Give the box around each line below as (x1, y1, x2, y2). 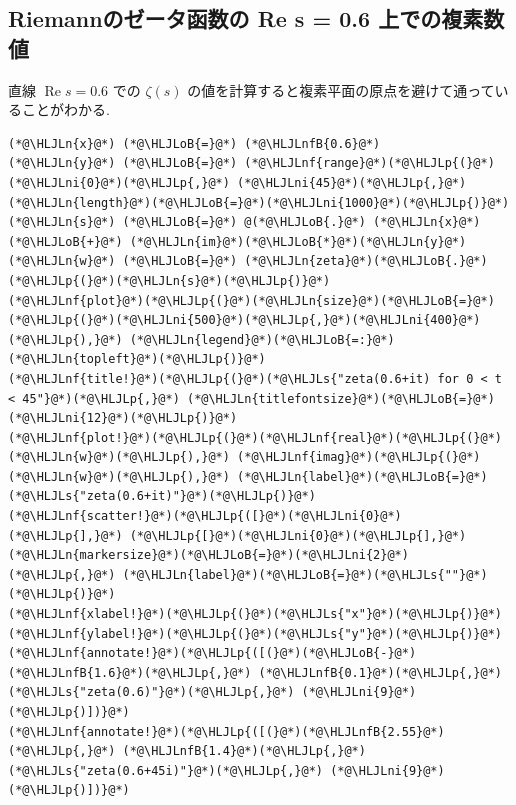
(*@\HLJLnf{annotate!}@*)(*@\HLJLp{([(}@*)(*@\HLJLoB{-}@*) (8, 646, 417, 661)
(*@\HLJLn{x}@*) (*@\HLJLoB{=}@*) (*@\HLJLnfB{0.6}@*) (8, 136, 381, 151)
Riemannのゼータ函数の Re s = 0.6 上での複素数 (8, 3, 505, 34)
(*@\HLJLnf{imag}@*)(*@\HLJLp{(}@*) (237, 450, 481, 465)
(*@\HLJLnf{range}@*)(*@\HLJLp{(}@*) (244, 156, 495, 171)
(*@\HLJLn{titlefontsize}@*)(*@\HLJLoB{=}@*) (186, 391, 495, 406)
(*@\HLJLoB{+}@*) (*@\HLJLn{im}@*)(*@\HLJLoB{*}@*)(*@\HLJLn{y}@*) (8, 234, 467, 249)
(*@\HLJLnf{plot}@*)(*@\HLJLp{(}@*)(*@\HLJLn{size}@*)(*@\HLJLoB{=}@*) (8, 293, 495, 308)
